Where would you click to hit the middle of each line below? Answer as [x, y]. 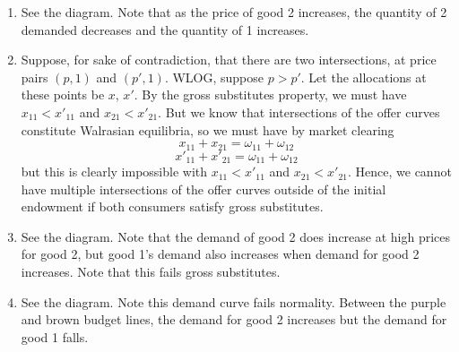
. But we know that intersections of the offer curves [299, 112]
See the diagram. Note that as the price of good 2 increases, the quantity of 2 [234, 12]
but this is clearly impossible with [114, 172]
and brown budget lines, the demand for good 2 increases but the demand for [234, 319]
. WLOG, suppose [214, 77]
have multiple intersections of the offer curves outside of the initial [204, 189]
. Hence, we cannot [400, 172]
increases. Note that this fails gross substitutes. [151, 272]
